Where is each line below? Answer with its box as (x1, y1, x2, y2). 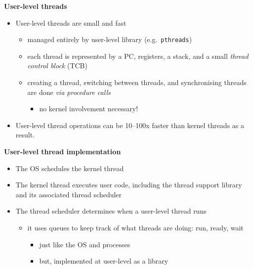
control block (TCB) (27, 60, 87, 71)
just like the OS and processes (39, 239, 130, 249)
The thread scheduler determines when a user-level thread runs (15, 206, 207, 216)
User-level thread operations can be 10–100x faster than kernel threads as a (15, 120, 245, 130)
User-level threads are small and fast (15, 17, 126, 28)
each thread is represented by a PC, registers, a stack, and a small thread (27, 50, 249, 61)
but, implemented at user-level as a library (39, 256, 169, 266)
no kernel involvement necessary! (39, 103, 138, 114)
